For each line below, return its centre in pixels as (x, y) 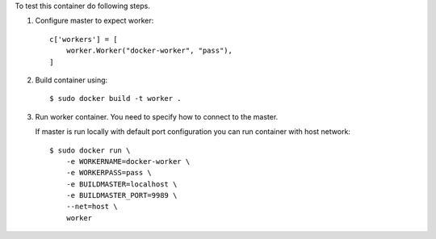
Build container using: (71, 80)
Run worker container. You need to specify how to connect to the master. (157, 116)
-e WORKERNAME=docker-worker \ (128, 161)
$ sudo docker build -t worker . (115, 99)
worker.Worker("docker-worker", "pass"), (149, 51)
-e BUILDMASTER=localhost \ (122, 184)
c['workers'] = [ (84, 39)
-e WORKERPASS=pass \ (109, 173)
